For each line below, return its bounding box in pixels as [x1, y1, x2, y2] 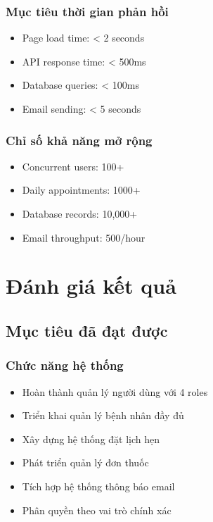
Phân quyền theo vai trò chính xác [22, 502, 172, 517]
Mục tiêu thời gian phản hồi [6, 2, 169, 20]
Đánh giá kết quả [6, 271, 176, 300]
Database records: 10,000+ [22, 206, 138, 220]
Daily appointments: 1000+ [22, 182, 141, 197]
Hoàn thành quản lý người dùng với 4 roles [22, 384, 208, 399]
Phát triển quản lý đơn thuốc [22, 455, 149, 470]
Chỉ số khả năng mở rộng [6, 131, 153, 149]
